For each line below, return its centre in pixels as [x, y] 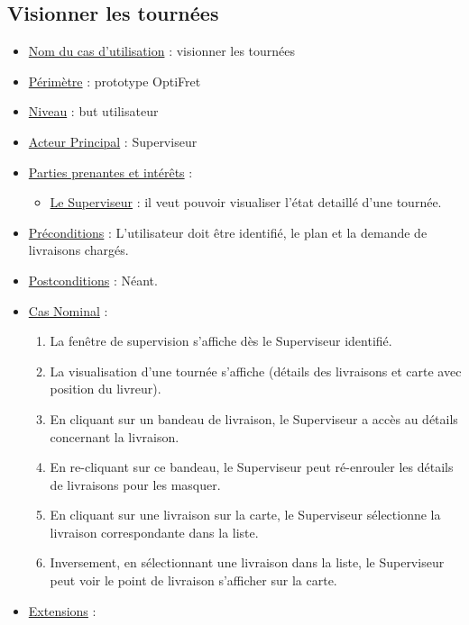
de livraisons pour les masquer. [135, 484]
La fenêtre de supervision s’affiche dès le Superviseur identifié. [221, 341]
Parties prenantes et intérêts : [110, 172]
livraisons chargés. [78, 250]
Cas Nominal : [68, 310]
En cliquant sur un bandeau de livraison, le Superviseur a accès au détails [254, 418]
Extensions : [62, 610]
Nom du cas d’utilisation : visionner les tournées [162, 51]
